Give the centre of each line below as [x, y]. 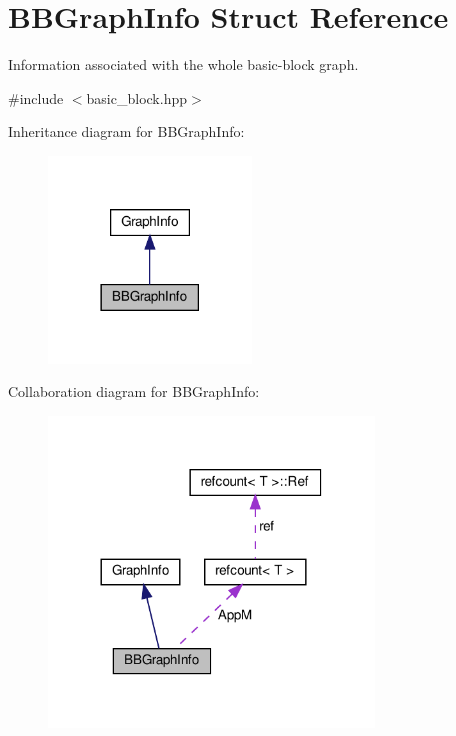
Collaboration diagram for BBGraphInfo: [134, 391]
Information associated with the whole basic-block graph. [183, 64]
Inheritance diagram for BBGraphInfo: [126, 131]
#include [36, 97]
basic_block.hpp [136, 97]
